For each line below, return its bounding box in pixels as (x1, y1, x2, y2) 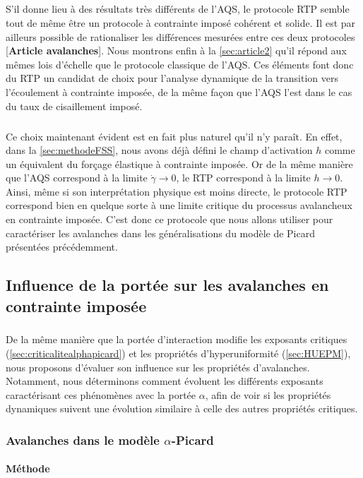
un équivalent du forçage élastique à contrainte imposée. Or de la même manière (6, 156, 353, 171)
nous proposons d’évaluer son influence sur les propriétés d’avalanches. (6, 359, 310, 374)
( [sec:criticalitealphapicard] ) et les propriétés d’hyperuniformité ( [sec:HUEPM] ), (6, 345, 351, 360)
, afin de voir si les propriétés (205, 387, 331, 402)
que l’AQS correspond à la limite (6, 170, 148, 185)
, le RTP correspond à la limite (176, 170, 311, 185)
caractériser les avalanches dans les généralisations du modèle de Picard (6, 225, 315, 240)
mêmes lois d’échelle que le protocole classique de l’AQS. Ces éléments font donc (6, 56, 354, 71)
